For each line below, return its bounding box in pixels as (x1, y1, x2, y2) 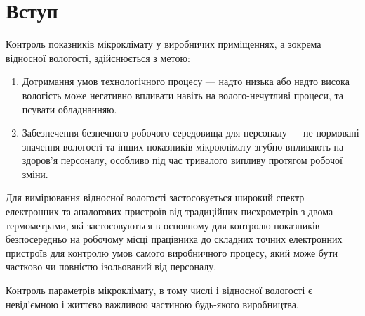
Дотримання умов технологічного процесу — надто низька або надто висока (22, 74, 350, 89)
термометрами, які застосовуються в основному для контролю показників (6, 217, 320, 232)
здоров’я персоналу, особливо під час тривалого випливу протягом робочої (22, 153, 343, 168)
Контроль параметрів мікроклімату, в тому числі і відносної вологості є (6, 283, 313, 298)
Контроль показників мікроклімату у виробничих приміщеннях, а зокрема (6, 37, 321, 51)
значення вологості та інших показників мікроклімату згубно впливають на (22, 139, 344, 153)
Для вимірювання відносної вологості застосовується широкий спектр (6, 190, 305, 205)
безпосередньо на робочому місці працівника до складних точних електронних (6, 232, 343, 246)
